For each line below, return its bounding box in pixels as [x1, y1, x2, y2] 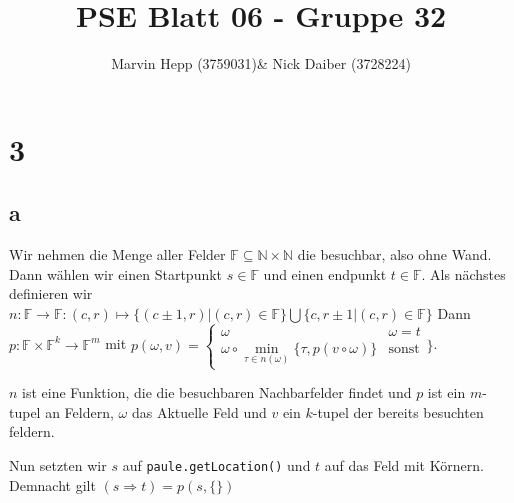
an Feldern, [45, 401, 114, 422]
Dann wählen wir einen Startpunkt [9, 263, 223, 284]
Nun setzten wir [9, 455, 107, 476]
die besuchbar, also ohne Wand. [297, 244, 492, 265]
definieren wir [9, 283, 93, 304]
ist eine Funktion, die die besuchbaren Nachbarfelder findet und [22, 382, 412, 403]
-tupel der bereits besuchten [312, 401, 484, 422]
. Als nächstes [421, 263, 506, 284]
